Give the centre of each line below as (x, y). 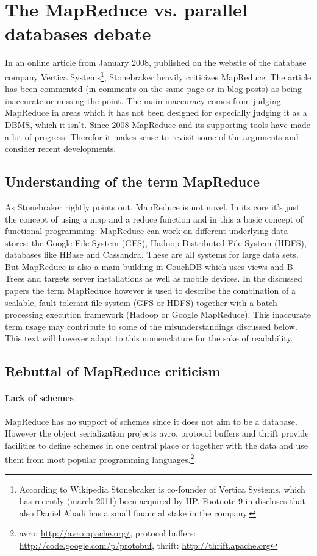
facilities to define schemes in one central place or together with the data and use (156, 445)
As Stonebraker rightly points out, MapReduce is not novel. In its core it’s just (152, 206)
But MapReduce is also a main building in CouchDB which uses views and (145, 266)
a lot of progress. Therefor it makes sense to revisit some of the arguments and (152, 136)
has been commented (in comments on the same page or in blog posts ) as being (153, 89)
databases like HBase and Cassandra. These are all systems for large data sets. (152, 255)
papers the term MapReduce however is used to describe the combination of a (151, 290)
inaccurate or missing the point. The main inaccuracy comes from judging (143, 100)
